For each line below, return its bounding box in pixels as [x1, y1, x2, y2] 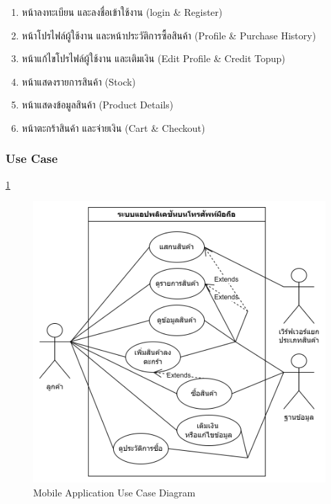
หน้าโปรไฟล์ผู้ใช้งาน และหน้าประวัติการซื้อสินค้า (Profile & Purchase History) [21, 28, 317, 42]
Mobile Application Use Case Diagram [33, 485, 196, 500]
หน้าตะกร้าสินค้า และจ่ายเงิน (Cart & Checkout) [21, 120, 205, 135]
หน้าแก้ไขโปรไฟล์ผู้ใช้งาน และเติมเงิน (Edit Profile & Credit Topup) [21, 51, 285, 66]
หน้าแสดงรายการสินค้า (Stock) [21, 74, 136, 88]
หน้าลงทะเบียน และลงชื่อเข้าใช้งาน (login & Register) [21, 5, 223, 19]
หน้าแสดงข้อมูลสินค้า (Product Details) [21, 97, 174, 112]
